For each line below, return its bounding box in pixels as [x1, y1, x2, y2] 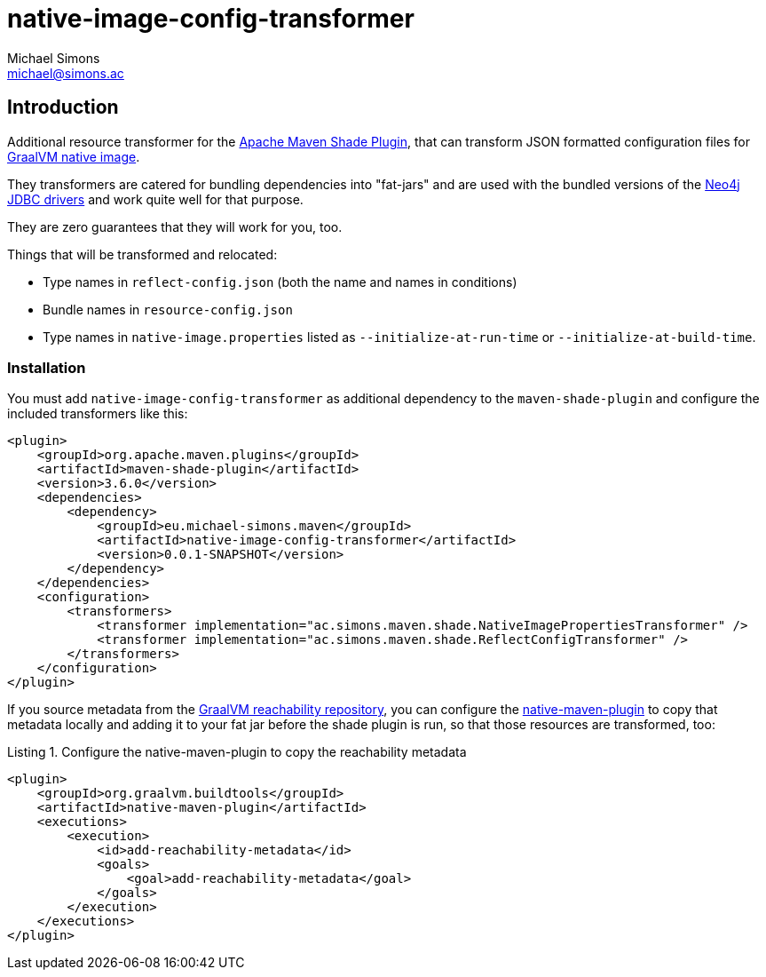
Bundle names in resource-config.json [43, 301, 293, 317]
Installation [7, 358, 86, 377]
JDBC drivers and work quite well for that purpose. [7, 191, 304, 207]
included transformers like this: [7, 406, 188, 422]
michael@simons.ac [7, 65, 124, 81]
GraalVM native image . [7, 148, 140, 164]
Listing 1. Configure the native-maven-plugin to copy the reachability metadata [7, 744, 467, 760]
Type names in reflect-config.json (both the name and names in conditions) [43, 274, 517, 290]
